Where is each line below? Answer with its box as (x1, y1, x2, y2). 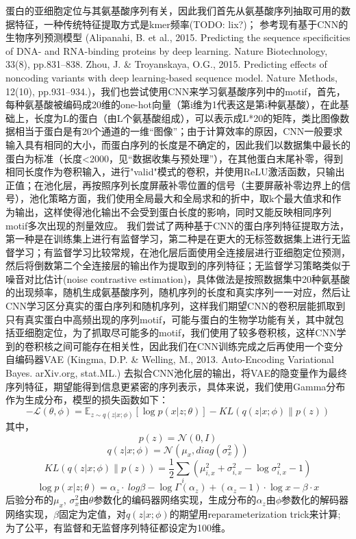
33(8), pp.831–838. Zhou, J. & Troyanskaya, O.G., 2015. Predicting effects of (5, 57, 327, 71)
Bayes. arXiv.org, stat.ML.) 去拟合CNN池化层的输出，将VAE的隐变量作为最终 (5, 366, 347, 380)
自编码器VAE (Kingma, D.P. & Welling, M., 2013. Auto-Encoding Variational (5, 352, 335, 366)
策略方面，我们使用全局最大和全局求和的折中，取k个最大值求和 (48, 191, 332, 205)
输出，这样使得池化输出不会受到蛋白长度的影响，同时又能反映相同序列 (14, 204, 331, 218)
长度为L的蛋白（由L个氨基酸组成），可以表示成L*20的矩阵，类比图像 (34, 110, 340, 125)
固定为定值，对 (58, 507, 126, 521)
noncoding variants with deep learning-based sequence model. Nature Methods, (5, 70, 338, 84)
